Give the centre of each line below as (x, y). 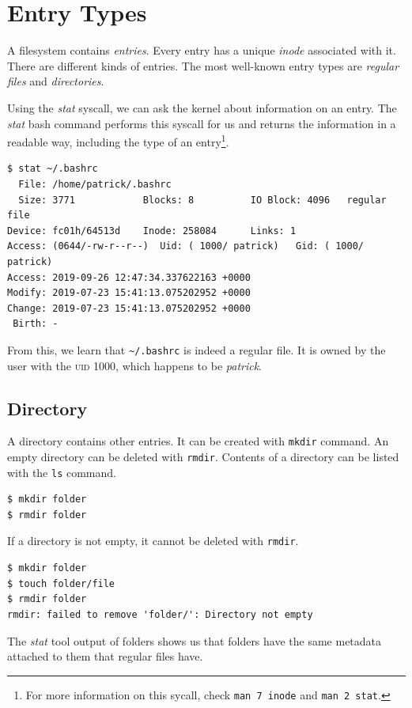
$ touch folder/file (61, 583)
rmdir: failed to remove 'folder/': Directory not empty (160, 614)
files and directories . (56, 81)
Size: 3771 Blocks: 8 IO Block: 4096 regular (202, 200)
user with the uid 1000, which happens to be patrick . (135, 365)
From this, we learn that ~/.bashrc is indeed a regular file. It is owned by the (197, 349)
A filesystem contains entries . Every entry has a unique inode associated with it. (202, 50)
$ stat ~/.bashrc (53, 169)
